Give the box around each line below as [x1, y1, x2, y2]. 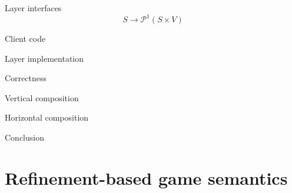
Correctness [5, 72, 47, 84]
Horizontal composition [5, 111, 89, 124]
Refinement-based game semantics [5, 165, 288, 189]
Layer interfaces [5, 2, 62, 14]
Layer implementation [5, 52, 84, 64]
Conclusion [5, 131, 44, 144]
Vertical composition [5, 91, 79, 104]
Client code [5, 32, 46, 45]
